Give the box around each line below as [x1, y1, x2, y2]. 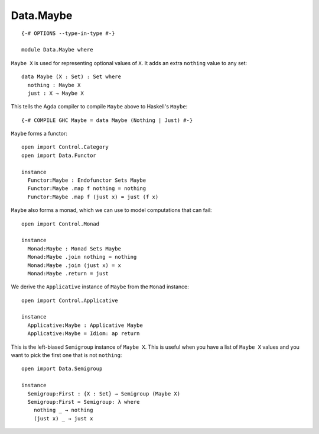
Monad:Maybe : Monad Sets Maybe [27, 245, 121, 252]
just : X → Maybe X [27, 89, 84, 97]
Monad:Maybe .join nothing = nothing [27, 253, 137, 261]
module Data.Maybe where [21, 46, 93, 53]
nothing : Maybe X [27, 82, 81, 88]
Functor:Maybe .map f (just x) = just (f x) [27, 193, 159, 200]
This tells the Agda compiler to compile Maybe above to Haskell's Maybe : [11, 103, 188, 110]
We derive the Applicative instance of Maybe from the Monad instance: [11, 283, 189, 290]
